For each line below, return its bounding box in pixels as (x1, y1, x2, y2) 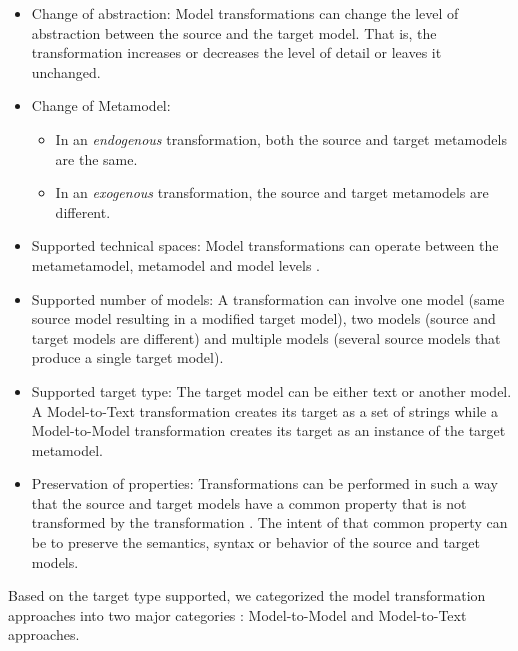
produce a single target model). (31, 347, 224, 368)
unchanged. (31, 61, 101, 82)
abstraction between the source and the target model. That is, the (31, 22, 437, 43)
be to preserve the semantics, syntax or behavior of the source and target (31, 532, 480, 553)
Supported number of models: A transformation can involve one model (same (31, 288, 505, 309)
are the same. (55, 148, 138, 169)
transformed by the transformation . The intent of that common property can (31, 512, 508, 533)
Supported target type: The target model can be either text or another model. (31, 380, 512, 401)
